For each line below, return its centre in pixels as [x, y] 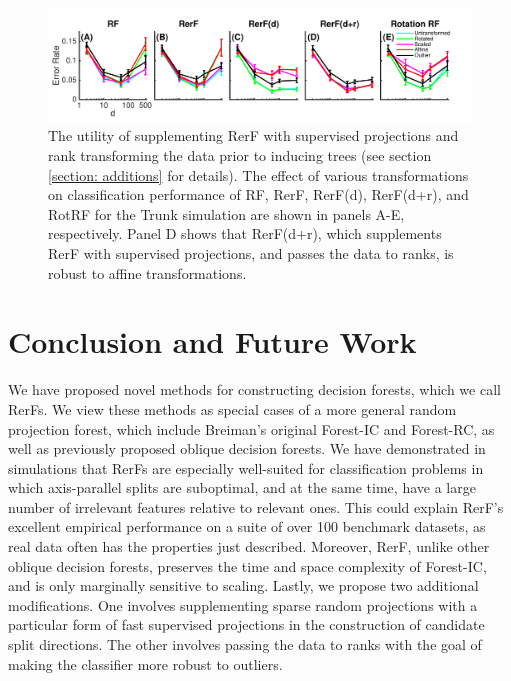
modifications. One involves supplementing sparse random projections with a [243, 604]
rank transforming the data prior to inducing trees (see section [240, 155]
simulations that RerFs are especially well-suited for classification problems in [246, 467]
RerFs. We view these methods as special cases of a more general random [232, 408]
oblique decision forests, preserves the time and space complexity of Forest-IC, [247, 565]
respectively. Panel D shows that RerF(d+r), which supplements [245, 233]
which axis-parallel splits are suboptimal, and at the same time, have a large [242, 487]
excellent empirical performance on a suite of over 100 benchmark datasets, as [247, 526]
